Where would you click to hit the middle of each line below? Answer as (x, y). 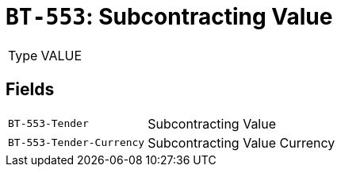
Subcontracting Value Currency (241, 142)
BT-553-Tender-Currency (77, 143)
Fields (30, 90)
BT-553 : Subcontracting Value (169, 17)
